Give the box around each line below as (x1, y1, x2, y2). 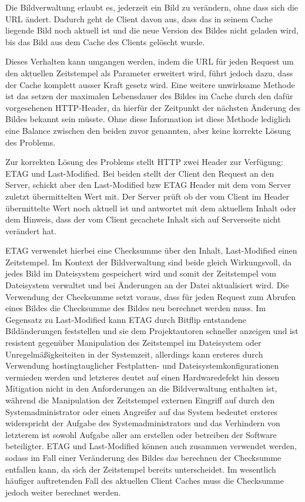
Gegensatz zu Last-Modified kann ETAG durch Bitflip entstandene (5, 313, 246, 325)
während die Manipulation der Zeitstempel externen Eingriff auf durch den (5, 394, 275, 406)
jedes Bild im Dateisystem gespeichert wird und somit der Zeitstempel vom (5, 267, 276, 279)
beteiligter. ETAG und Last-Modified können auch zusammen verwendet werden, (5, 440, 297, 452)
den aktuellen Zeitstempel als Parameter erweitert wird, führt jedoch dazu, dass (5, 66, 293, 79)
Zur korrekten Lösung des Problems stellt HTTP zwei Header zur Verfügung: (5, 156, 283, 168)
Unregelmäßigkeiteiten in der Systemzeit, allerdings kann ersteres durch (5, 348, 263, 360)
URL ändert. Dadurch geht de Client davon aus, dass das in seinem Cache (5, 12, 273, 25)
